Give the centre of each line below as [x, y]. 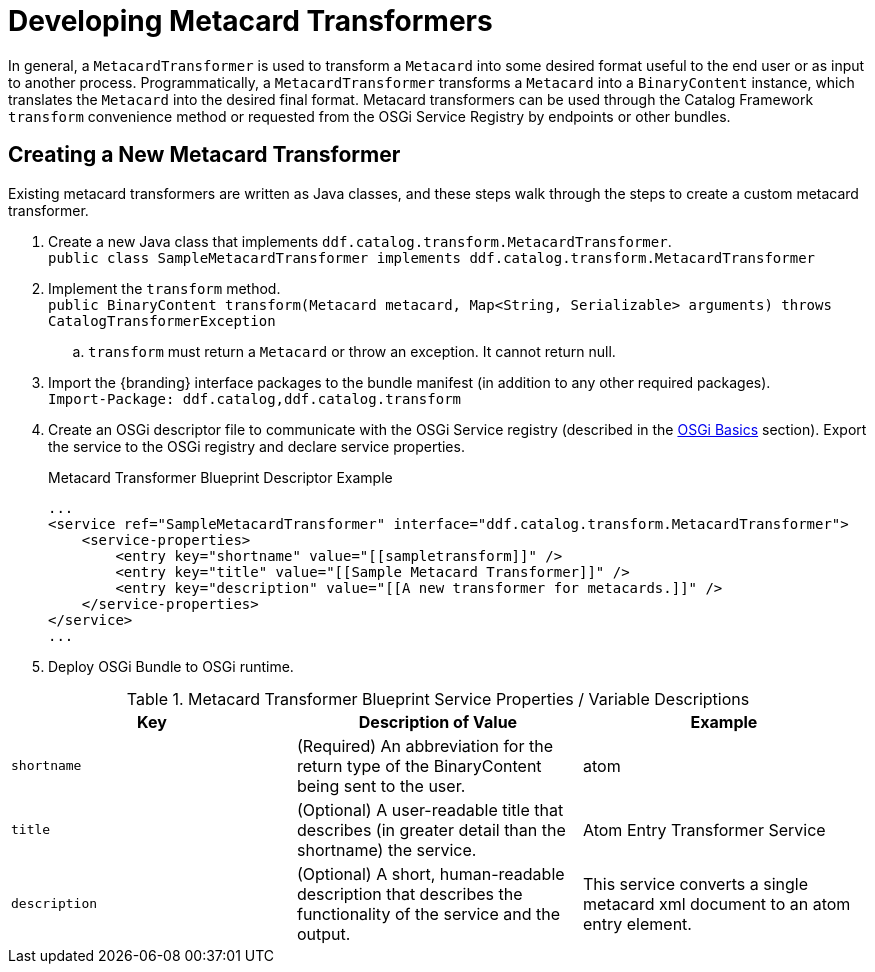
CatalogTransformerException [162, 320]
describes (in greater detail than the [431, 829]
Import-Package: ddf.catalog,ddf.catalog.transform [255, 398]
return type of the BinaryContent [419, 765]
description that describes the [409, 893]
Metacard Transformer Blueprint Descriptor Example [220, 477]
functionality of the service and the [428, 913]
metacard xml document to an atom [716, 903]
